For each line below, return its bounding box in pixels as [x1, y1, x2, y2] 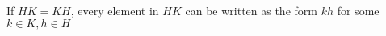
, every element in [70, 2, 159, 19]
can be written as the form [185, 2, 317, 19]
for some [337, 2, 380, 19]
